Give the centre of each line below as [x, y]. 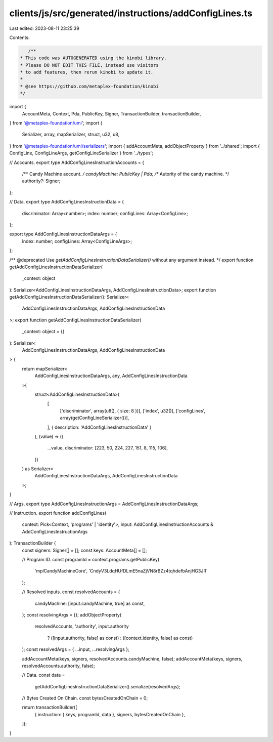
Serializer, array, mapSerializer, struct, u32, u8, [71, 135]
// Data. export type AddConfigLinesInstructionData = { [67, 202]
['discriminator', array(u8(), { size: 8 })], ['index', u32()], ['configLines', [133, 410]
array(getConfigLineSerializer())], [95, 418]
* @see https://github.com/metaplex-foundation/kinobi [89, 86]
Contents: [19, 37]
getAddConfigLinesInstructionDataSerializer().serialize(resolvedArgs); [107, 686]
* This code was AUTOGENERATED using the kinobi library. [93, 58]
